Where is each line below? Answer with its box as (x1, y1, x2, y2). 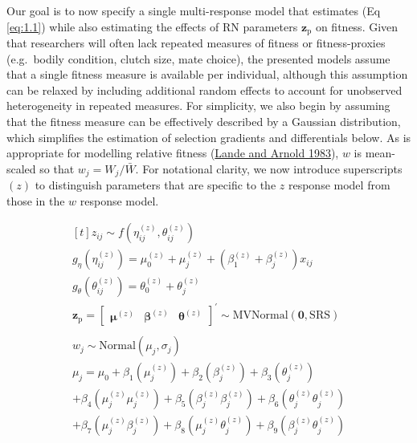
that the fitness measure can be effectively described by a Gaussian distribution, (6, 113, 401, 130)
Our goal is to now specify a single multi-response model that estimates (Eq (6, 2, 381, 18)
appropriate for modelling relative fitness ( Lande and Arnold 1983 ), (6, 144, 339, 161)
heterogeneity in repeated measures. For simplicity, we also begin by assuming (6, 97, 390, 114)
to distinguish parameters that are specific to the (35, 177, 276, 193)
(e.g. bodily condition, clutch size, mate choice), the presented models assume (6, 50, 390, 67)
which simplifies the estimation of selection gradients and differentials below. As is (6, 128, 411, 145)
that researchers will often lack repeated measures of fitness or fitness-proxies (6, 35, 386, 51)
